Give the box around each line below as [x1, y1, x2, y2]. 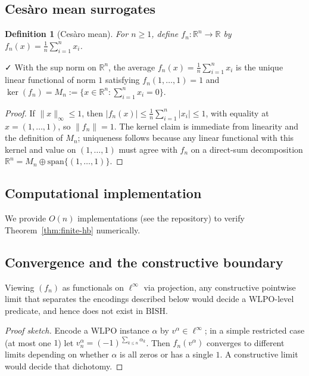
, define [151, 27, 179, 40]
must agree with [118, 143, 177, 155]
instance [119, 324, 149, 337]
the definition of [5, 131, 63, 144]
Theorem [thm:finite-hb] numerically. [5, 223, 141, 236]
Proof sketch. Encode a [5, 324, 88, 337]
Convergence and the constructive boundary [5, 252, 283, 271]
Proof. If [5, 106, 35, 119]
